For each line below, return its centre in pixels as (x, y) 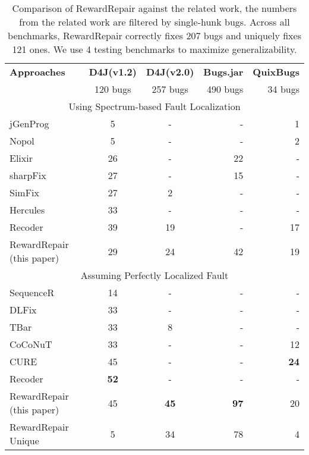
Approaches (37, 72)
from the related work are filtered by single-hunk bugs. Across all (154, 22)
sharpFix (28, 175)
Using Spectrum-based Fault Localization (154, 106)
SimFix (25, 192)
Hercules (27, 210)
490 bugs (225, 89)
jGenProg (29, 123)
